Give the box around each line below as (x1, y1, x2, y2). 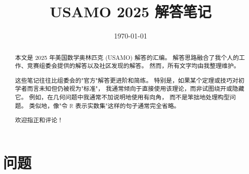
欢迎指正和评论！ (15, 116, 63, 124)
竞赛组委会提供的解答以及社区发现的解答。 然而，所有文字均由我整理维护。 (27, 61, 240, 70)
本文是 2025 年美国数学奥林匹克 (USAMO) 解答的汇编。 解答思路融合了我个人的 (15, 53, 239, 61)
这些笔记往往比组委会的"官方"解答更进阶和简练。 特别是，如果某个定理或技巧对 (15, 76, 238, 84)
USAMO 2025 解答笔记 (50, 1, 212, 22)
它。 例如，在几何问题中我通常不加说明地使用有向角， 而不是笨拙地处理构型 (15, 93, 230, 101)
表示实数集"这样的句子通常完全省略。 (75, 101, 180, 110)
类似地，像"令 (29, 101, 68, 110)
